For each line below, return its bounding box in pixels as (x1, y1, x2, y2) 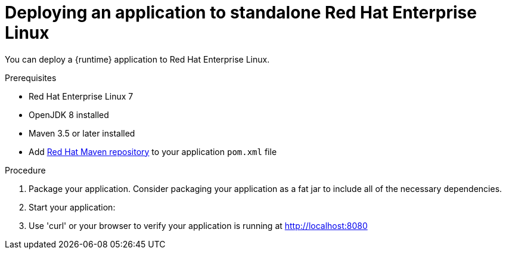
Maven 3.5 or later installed (29, 128, 135, 138)
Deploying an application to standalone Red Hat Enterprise (5, 2, 477, 23)
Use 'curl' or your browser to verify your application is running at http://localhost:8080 (29, 220, 368, 231)
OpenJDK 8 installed (29, 109, 109, 120)
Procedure (5, 165, 46, 175)
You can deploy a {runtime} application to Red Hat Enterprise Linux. (5, 54, 270, 64)
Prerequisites (5, 72, 57, 83)
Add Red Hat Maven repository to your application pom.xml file (29, 146, 277, 157)
